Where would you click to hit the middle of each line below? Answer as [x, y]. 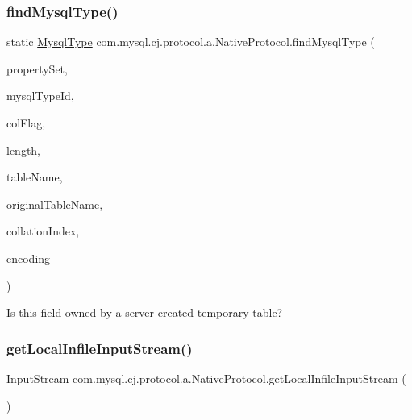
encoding [29, 258]
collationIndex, [43, 231]
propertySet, [37, 68]
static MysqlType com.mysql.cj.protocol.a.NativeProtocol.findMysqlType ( [191, 42]
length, [24, 150]
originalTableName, [55, 204]
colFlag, [26, 123]
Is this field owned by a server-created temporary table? [145, 312]
